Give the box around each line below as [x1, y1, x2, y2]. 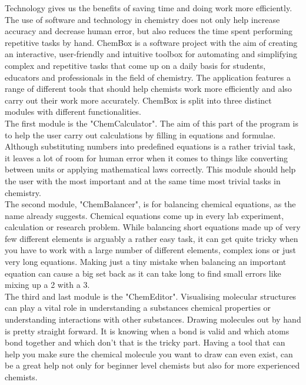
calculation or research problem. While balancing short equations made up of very [5, 221, 301, 233]
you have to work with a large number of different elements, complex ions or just [5, 244, 297, 256]
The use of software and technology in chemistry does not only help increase [5, 13, 280, 25]
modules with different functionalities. [5, 105, 141, 118]
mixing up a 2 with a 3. [5, 278, 90, 291]
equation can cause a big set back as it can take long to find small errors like [5, 267, 281, 279]
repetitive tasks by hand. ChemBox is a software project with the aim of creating [5, 36, 298, 48]
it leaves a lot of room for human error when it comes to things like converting [5, 151, 288, 164]
